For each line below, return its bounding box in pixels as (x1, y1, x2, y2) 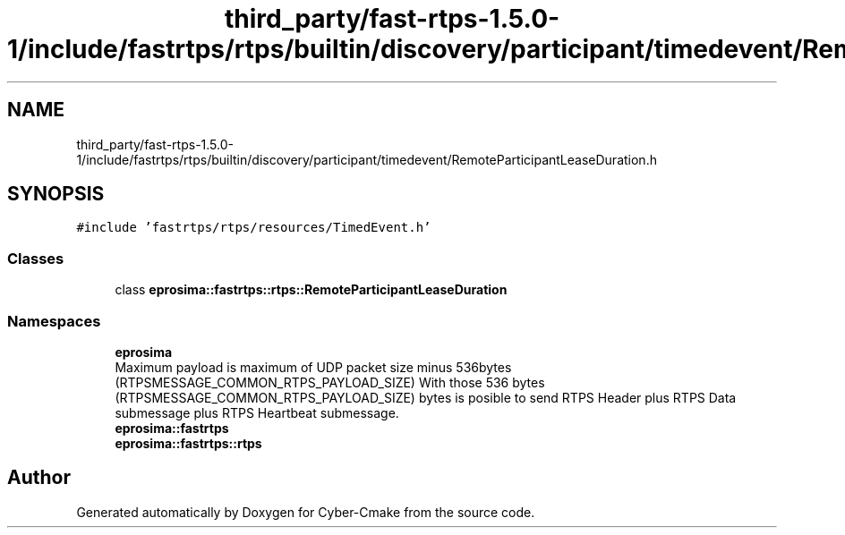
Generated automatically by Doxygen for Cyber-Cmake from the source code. (76, 504, 535, 520)
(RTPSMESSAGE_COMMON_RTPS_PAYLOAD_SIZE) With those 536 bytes (115, 374, 545, 390)
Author (7, 466, 71, 489)
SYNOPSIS (7, 183, 105, 206)
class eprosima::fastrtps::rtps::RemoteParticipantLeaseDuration (115, 282, 508, 298)
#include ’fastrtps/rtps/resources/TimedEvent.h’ (76, 220, 431, 235)
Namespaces (7, 311, 101, 330)
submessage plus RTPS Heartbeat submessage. (115, 404, 399, 420)
